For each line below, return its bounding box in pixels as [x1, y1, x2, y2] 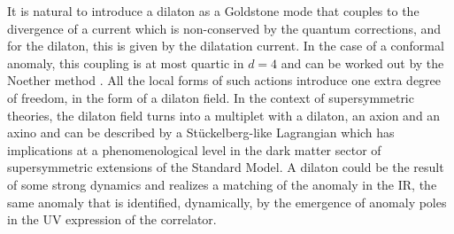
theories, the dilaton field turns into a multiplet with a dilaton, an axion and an [7, 105, 441, 124]
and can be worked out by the [281, 53, 444, 72]
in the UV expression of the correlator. [7, 210, 217, 229]
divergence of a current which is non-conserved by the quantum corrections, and [7, 19, 442, 37]
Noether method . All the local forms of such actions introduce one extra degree [7, 71, 442, 90]
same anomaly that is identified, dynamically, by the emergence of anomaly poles [7, 192, 447, 211]
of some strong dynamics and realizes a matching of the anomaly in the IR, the [7, 175, 437, 193]
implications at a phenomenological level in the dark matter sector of [7, 140, 381, 159]
